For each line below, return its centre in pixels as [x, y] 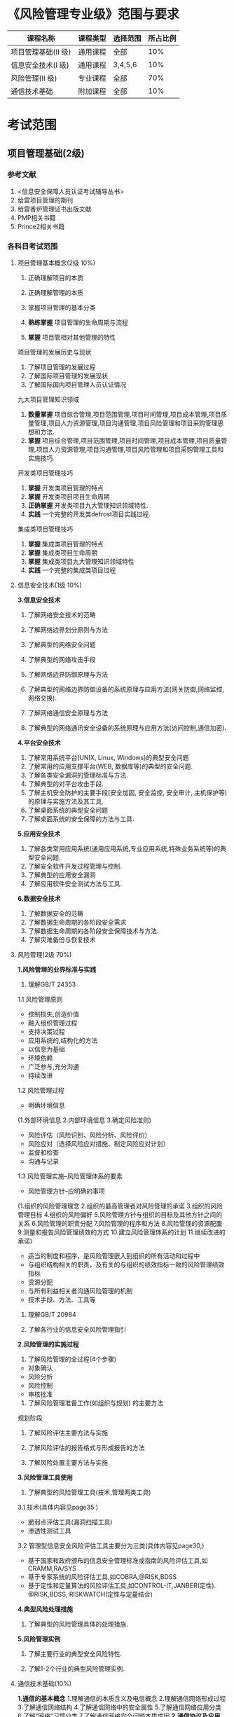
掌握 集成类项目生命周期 [63, 553]
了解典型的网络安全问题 [62, 644]
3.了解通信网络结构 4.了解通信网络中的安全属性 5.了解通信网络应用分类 [119, 1707]
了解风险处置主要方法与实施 [68, 1463]
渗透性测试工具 [49, 1531]
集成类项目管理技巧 [45, 529]
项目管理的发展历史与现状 [54, 352]
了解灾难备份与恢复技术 [62, 940]
